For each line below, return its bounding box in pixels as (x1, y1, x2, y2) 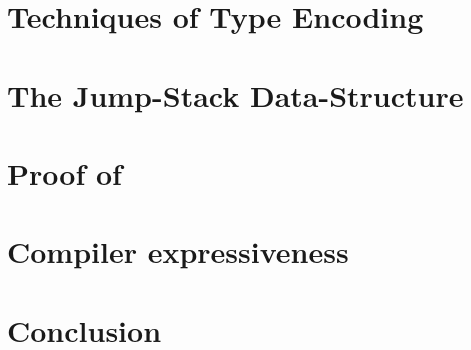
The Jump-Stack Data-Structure (7, 74, 464, 115)
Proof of (7, 152, 122, 193)
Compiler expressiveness (7, 231, 349, 272)
